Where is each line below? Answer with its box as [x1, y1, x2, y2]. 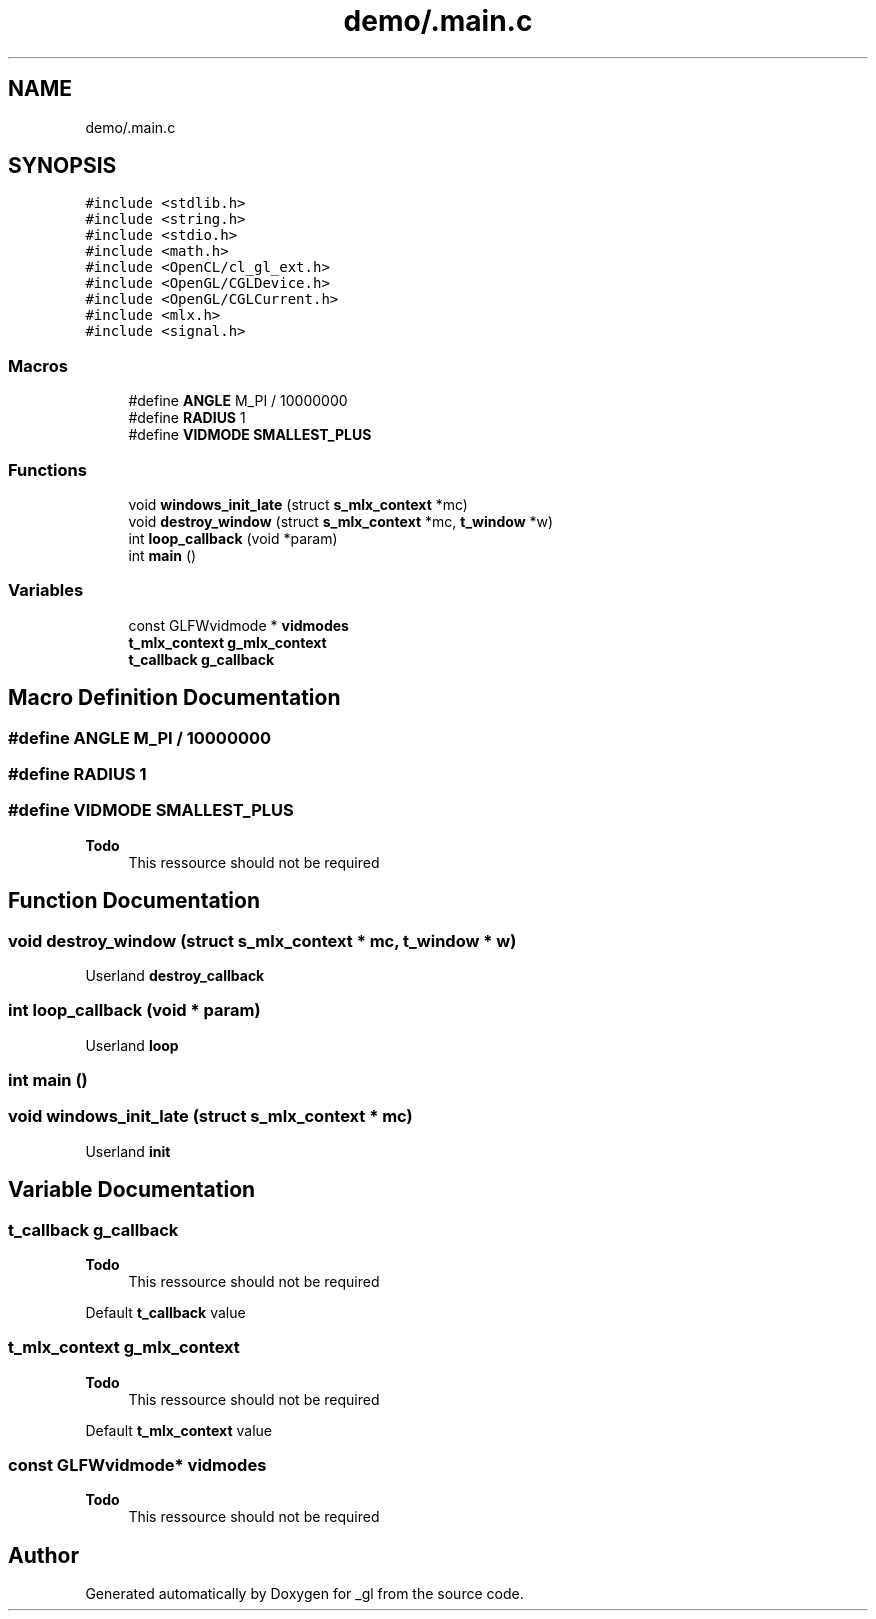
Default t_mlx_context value [85, 1421, 272, 1439]
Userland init [85, 1142, 171, 1160]
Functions [8, 459, 87, 480]
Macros [8, 355, 68, 376]
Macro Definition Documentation [8, 685, 341, 711]
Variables [8, 580, 84, 601]
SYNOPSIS [8, 153, 117, 179]
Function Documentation [8, 888, 260, 914]
